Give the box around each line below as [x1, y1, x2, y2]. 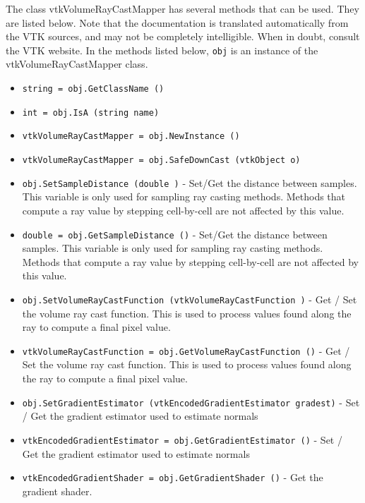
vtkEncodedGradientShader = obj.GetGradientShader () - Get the [22, 470, 323, 485]
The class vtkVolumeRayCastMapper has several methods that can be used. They [6, 1, 359, 16]
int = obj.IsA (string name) [22, 107, 160, 118]
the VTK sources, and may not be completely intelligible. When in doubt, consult [6, 29, 360, 44]
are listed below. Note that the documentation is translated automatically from [6, 15, 349, 30]
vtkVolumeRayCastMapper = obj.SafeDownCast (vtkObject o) [22, 155, 301, 165]
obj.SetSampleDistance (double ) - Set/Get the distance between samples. [22, 175, 357, 190]
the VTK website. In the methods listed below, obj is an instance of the [6, 42, 318, 57]
